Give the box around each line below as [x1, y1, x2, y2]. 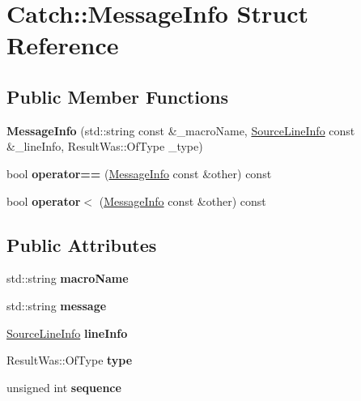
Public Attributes [6, 232, 157, 257]
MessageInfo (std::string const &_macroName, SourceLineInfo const [6, 122, 355, 139]
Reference [6, 28, 119, 62]
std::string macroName [6, 270, 129, 287]
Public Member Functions [6, 83, 228, 109]
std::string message [6, 296, 107, 314]
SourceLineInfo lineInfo [6, 324, 128, 341]
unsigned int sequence [6, 378, 121, 395]
